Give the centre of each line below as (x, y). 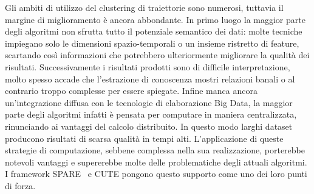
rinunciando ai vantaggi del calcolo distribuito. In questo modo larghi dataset (149, 126)
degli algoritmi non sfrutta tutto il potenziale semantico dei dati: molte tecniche (154, 31)
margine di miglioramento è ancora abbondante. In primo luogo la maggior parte (155, 19)
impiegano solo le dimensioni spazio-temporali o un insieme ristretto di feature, (152, 43)
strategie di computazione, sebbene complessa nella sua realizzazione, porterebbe (155, 150)
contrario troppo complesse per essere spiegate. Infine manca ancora (131, 91)
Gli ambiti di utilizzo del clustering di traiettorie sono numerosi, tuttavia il (144, 7)
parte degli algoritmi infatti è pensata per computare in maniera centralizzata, (151, 114)
